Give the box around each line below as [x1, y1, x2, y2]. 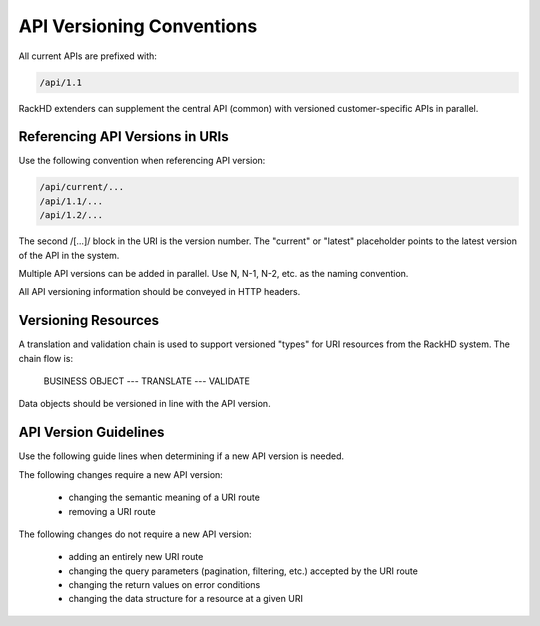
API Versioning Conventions [18, 15, 258, 37]
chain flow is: [18, 352, 74, 364]
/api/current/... [39, 181, 125, 193]
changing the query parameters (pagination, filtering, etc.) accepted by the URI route [68, 565, 419, 577]
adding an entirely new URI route [68, 551, 204, 563]
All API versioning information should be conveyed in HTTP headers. [18, 286, 301, 298]
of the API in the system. [18, 249, 120, 261]
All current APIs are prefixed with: [18, 50, 157, 62]
